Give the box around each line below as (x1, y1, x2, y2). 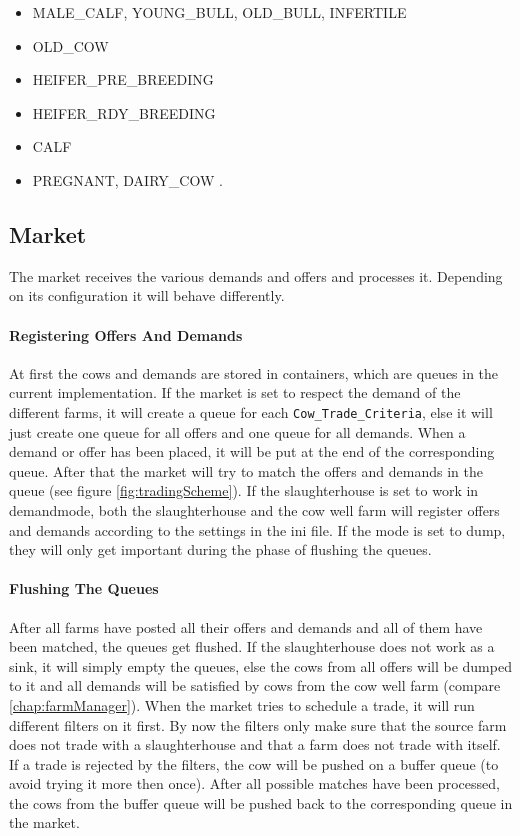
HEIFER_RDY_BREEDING (32, 102, 216, 123)
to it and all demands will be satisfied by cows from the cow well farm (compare (9, 675, 501, 696)
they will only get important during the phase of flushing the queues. (9, 539, 432, 560)
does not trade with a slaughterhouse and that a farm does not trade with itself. (9, 734, 501, 755)
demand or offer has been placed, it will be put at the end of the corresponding (9, 441, 495, 462)
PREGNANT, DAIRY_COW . (32, 169, 223, 190)
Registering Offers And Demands (9, 324, 243, 345)
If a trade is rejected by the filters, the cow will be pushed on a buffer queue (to (9, 753, 499, 774)
